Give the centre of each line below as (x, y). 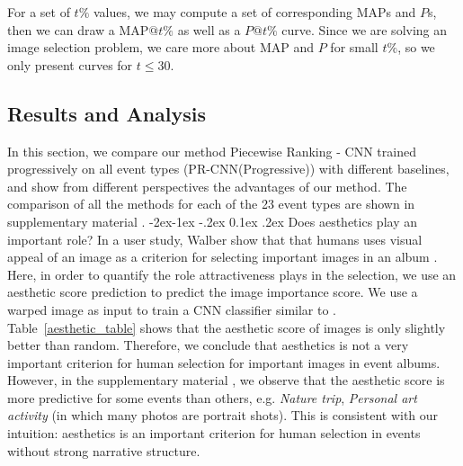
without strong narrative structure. (104, 450)
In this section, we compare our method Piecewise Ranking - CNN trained (212, 151)
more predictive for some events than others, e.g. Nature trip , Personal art (212, 397)
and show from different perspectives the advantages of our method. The (207, 186)
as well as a (209, 29)
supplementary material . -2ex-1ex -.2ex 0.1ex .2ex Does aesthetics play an (212, 221)
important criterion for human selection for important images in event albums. (224, 362)
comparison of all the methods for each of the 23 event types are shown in (211, 204)
